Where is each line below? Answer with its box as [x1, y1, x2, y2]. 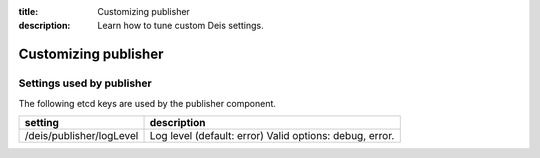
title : [18, 6, 39, 17]
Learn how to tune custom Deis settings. [97, 20, 264, 32]
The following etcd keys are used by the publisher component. [18, 97, 277, 109]
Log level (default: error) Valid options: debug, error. [149, 128, 395, 142]
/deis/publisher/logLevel [24, 128, 139, 142]
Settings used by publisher [18, 76, 152, 90]
